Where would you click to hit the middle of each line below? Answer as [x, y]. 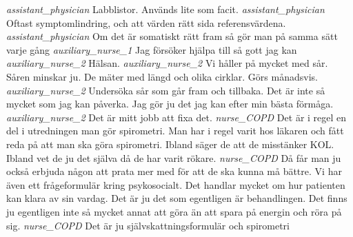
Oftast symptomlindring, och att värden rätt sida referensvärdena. [146, 22]
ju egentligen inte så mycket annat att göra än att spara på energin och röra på [174, 211]
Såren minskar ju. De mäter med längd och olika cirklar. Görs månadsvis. [162, 76]
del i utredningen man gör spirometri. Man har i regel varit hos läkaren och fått [175, 131]
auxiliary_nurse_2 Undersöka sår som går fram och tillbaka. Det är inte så [166, 90]
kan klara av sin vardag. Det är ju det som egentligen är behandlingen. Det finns [177, 198]
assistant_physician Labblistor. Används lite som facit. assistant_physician [165, 9]
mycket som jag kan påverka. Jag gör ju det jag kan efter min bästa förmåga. [170, 104]
